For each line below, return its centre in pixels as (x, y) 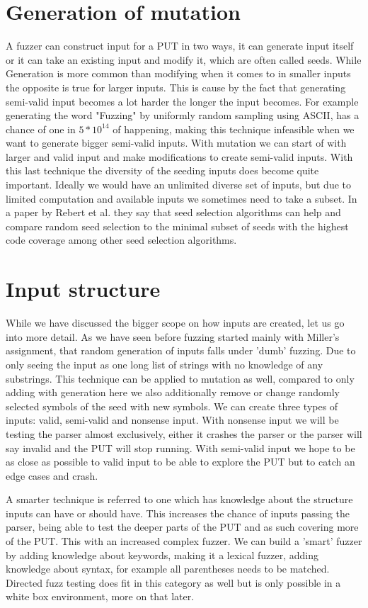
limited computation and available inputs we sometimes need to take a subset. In (182, 198)
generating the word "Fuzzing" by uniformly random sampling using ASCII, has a (183, 115)
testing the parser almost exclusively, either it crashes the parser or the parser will (184, 433)
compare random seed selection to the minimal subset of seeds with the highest (177, 226)
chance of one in (41, 129)
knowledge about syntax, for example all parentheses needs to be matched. (168, 569)
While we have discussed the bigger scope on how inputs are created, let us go (175, 323)
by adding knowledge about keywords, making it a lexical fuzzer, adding (162, 554)
